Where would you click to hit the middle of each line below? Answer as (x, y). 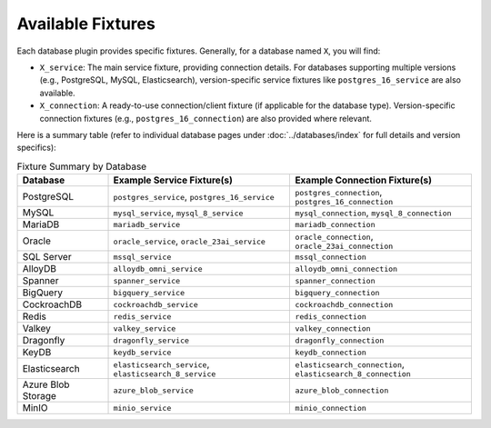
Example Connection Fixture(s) (363, 180)
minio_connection (331, 408)
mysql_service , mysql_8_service (178, 213)
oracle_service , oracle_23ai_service (189, 241)
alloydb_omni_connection (346, 269)
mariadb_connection (336, 224)
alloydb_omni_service (158, 269)
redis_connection (331, 317)
